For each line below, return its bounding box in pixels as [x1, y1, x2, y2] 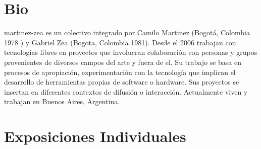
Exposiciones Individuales [4, 126, 186, 146]
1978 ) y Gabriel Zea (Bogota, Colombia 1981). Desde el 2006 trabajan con [4, 37, 236, 47]
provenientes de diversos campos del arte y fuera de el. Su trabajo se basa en [4, 56, 242, 67]
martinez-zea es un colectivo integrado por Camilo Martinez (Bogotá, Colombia [4, 27, 250, 38]
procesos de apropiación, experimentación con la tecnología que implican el [4, 66, 236, 77]
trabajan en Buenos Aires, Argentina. [4, 96, 120, 107]
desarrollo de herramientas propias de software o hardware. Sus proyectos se [4, 77, 239, 87]
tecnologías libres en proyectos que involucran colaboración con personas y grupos [4, 47, 257, 57]
